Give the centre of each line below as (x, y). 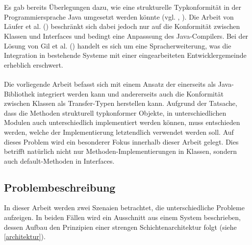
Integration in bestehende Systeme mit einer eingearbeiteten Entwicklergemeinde (125, 55)
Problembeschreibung (60, 187)
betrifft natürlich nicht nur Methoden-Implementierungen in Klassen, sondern (120, 151)
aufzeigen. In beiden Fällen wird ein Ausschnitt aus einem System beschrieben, (122, 217)
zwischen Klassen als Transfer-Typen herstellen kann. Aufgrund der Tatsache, (121, 103)
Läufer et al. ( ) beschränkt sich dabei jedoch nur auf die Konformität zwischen (122, 26)
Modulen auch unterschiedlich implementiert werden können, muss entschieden (122, 122)
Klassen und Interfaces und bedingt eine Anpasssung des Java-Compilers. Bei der (126, 36)
